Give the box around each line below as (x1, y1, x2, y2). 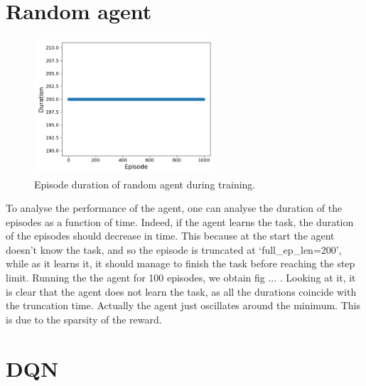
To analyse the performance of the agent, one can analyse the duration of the (6, 200, 343, 215)
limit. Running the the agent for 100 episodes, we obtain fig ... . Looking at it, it (6, 270, 356, 285)
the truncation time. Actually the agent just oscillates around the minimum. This (6, 298, 360, 313)
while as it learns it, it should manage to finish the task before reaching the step (6, 256, 355, 271)
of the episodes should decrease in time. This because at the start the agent (6, 228, 335, 243)
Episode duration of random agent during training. (34, 176, 256, 191)
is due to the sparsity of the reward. (6, 311, 162, 326)
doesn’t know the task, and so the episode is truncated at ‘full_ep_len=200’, (6, 242, 342, 257)
